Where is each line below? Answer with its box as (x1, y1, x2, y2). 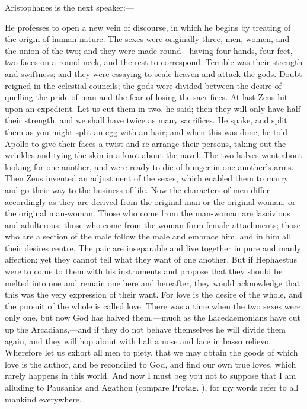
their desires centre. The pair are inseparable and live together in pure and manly (5, 241, 301, 254)
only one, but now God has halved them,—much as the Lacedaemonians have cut (5, 311, 301, 324)
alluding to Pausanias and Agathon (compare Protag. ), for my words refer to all (5, 381, 299, 393)
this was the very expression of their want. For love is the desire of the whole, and (5, 288, 302, 301)
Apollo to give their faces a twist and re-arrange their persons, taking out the (5, 137, 286, 149)
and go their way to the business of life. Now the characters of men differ (5, 183, 270, 196)
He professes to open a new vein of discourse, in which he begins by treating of (5, 21, 291, 33)
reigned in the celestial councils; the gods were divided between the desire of (5, 79, 282, 91)
